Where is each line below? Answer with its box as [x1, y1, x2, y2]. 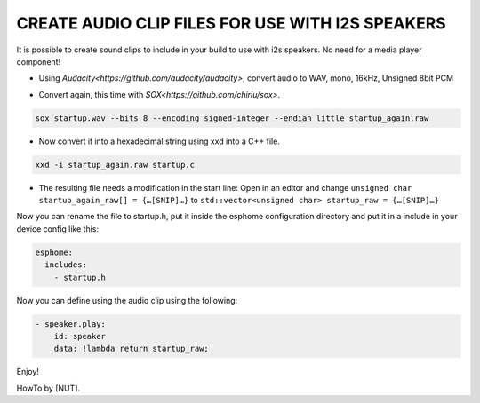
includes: [44, 260, 88, 270]
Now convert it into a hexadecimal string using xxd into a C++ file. [38, 136, 280, 146]
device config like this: [16, 223, 100, 234]
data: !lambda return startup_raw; [53, 344, 209, 354]
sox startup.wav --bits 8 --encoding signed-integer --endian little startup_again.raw [35, 113, 429, 123]
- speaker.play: [35, 319, 107, 328]
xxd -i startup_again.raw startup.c [35, 160, 196, 170]
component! [16, 56, 61, 67]
